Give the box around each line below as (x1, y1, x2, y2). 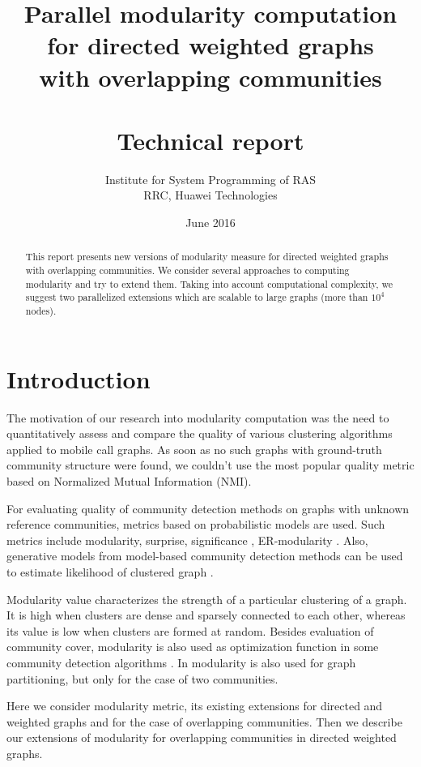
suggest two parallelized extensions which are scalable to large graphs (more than (25, 290, 368, 304)
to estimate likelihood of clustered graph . (6, 563, 214, 581)
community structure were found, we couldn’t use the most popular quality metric (6, 456, 415, 473)
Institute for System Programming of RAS (104, 170, 317, 187)
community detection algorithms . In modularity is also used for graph (6, 653, 356, 671)
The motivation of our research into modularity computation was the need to (6, 409, 389, 426)
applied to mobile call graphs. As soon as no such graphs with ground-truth (6, 440, 382, 457)
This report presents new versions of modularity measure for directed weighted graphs (25, 250, 389, 264)
